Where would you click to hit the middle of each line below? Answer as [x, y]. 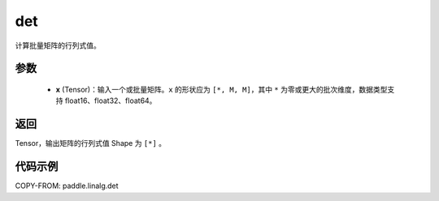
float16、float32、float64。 [111, 100]
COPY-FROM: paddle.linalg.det [67, 186]
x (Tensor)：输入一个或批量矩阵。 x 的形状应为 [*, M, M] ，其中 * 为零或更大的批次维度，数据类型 [222, 89]
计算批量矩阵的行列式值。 [58, 45]
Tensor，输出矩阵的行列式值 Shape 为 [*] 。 [91, 143]
